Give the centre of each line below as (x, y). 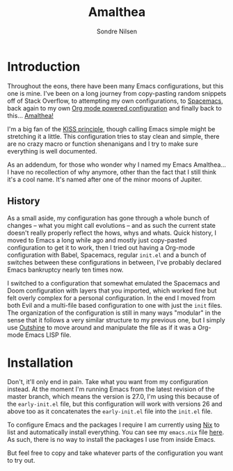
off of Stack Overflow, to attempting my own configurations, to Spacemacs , (115, 101)
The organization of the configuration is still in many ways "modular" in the (114, 313)
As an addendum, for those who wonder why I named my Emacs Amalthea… (116, 165)
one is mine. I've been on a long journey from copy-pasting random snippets (117, 93)
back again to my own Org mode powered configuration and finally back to (114, 108)
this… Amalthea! (31, 115)
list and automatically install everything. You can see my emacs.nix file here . (116, 432)
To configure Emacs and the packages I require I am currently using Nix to (114, 425)
